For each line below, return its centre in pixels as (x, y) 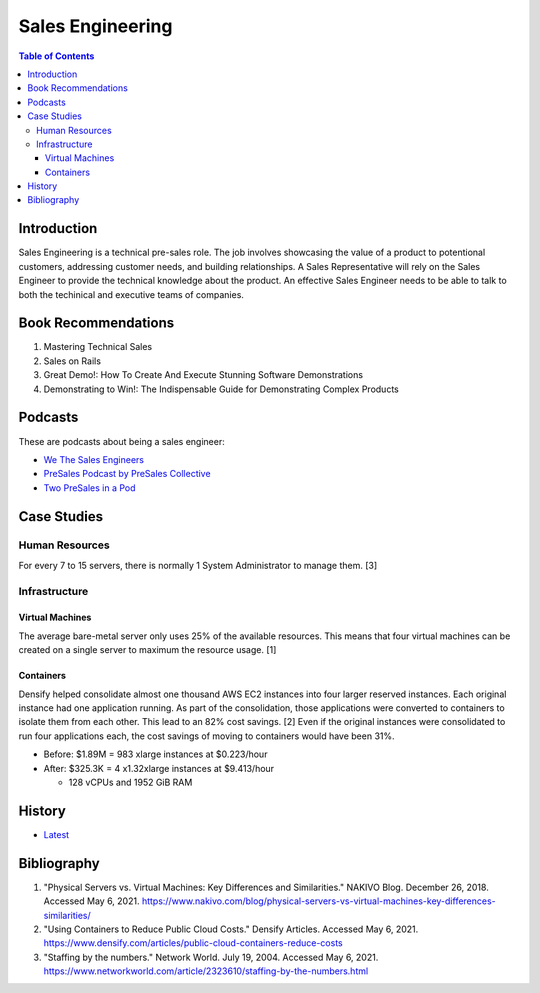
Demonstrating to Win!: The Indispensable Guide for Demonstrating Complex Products (221, 389)
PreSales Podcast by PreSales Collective (127, 474)
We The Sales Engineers (94, 459)
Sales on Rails (72, 361)
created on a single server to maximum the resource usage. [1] (147, 650)
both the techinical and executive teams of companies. (131, 294)
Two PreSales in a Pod (89, 487)
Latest (56, 834)
